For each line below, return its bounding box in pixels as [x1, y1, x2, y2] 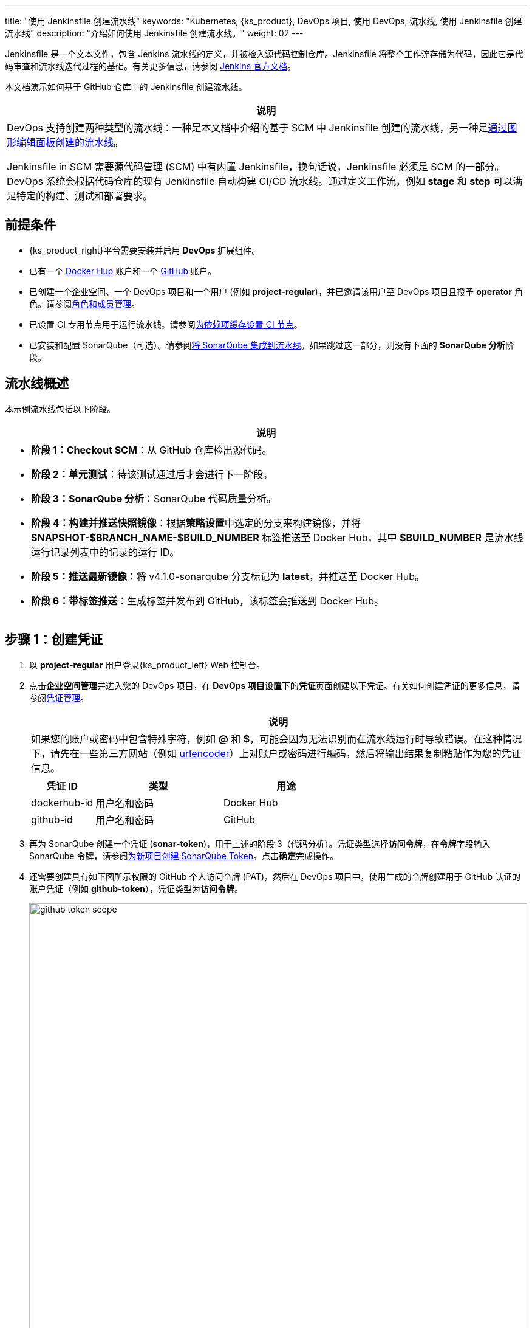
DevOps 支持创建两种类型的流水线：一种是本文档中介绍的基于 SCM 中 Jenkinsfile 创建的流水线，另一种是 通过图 [7, 122, 517, 134]
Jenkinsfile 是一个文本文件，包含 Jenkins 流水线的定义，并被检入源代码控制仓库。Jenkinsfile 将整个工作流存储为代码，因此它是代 [5, 49, 523, 59]
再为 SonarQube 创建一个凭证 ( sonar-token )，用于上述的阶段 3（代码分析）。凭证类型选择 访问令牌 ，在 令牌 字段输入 [29, 838, 491, 849]
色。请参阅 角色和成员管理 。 [29, 298, 140, 309]
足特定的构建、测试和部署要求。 [7, 190, 153, 202]
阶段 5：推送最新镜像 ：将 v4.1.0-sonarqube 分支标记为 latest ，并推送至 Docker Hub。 [31, 570, 425, 583]
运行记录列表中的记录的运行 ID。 [31, 545, 180, 558]
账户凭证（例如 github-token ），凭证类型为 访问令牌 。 [29, 883, 243, 894]
